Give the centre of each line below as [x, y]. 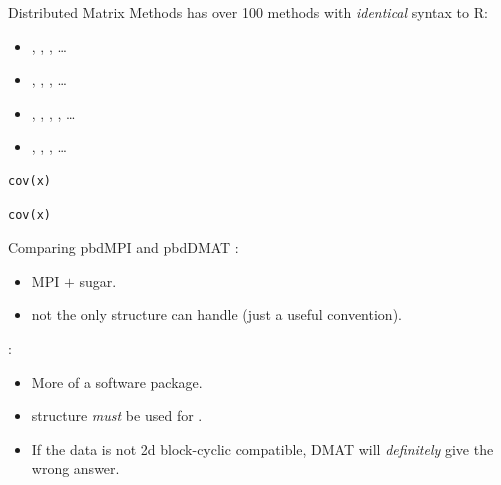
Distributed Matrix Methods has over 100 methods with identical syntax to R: [248, 12]
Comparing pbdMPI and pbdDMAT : [123, 247]
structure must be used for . [117, 415]
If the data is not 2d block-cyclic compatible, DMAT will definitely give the [262, 448]
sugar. [98, 280]
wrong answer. [75, 468]
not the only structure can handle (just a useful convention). [216, 314]
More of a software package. [117, 381]
